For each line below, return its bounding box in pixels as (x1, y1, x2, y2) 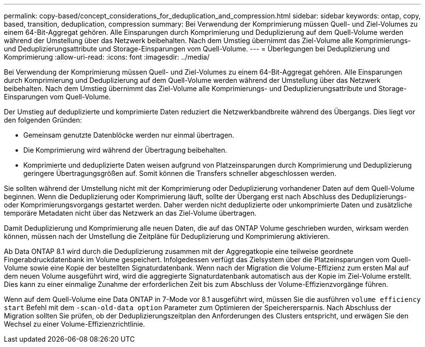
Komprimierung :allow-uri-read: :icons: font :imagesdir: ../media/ (4, 53, 210, 61)
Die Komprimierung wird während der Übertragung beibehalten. (23, 146, 228, 154)
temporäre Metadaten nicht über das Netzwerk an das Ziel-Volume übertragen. (4, 209, 257, 217)
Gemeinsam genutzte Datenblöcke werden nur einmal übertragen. (23, 131, 234, 139)
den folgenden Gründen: (4, 116, 82, 124)
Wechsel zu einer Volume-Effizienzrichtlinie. (4, 320, 145, 328)
